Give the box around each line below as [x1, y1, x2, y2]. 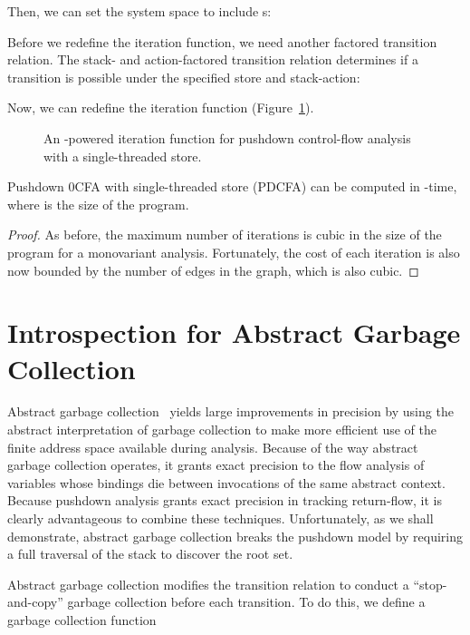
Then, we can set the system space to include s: [7, 2, 272, 20]
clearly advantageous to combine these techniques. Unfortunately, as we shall [7, 509, 434, 527]
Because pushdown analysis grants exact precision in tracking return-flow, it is [7, 491, 443, 510]
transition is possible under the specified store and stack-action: [7, 67, 360, 86]
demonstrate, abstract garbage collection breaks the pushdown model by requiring [7, 526, 464, 545]
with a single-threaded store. [43, 146, 202, 165]
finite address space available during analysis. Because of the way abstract [7, 437, 418, 456]
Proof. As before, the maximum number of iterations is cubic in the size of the [7, 225, 442, 244]
